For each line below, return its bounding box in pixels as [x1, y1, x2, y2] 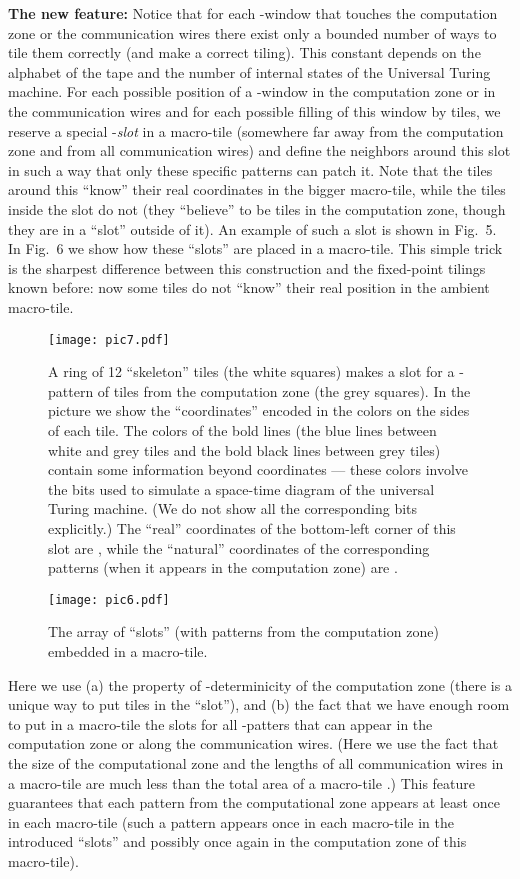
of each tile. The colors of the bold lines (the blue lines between [48, 419, 437, 440]
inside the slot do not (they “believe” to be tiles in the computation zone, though [8, 198, 506, 219]
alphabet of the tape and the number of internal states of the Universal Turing [8, 61, 491, 82]
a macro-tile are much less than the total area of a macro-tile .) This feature [8, 772, 476, 793]
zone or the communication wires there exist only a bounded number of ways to [8, 22, 497, 43]
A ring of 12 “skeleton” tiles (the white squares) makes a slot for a [48, 361, 455, 382]
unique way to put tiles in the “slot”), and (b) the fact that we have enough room [8, 694, 510, 715]
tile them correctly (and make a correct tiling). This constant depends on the [8, 42, 481, 63]
